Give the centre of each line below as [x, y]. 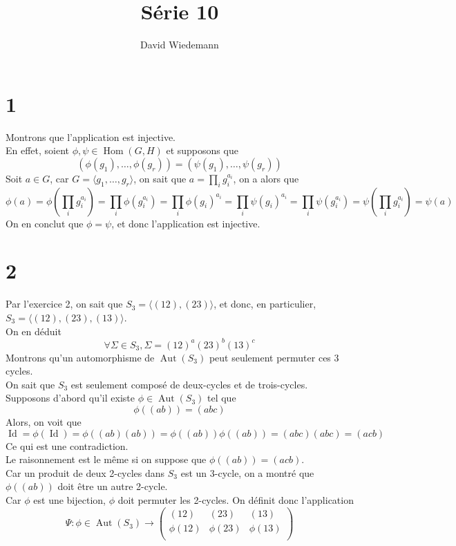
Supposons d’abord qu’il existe [70, 398]
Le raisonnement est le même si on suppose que [106, 459]
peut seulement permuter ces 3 [274, 357]
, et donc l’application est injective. [186, 223]
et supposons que [202, 150]
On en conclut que [45, 223]
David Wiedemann [180, 45]
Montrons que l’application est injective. [91, 136]
